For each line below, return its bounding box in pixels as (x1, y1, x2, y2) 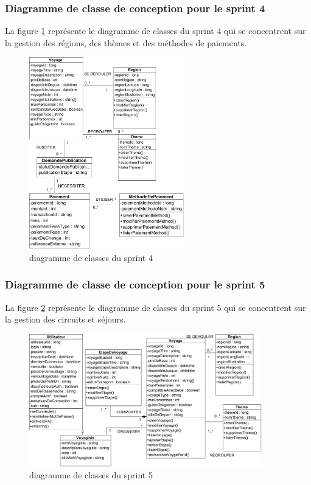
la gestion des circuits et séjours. (5, 313, 126, 326)
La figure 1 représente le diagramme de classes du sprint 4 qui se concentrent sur (5, 24, 306, 37)
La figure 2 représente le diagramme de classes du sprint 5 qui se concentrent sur (5, 301, 306, 313)
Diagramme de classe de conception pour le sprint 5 (5, 277, 265, 292)
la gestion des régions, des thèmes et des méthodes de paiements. (5, 36, 247, 49)
